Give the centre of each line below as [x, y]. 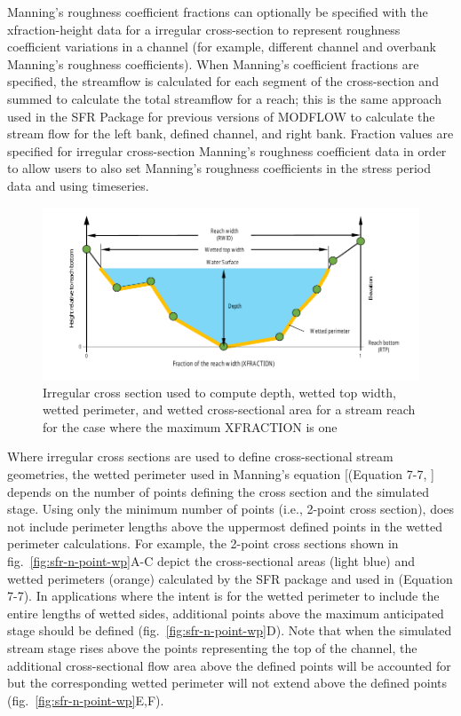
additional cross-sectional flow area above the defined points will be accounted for [229, 665]
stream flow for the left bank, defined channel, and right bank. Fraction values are [230, 134]
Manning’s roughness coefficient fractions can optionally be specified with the [218, 12]
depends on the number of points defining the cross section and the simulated [218, 491]
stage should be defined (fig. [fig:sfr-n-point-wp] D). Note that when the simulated [230, 630]
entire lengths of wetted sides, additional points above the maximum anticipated [226, 613]
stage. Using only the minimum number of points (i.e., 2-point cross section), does [231, 509]
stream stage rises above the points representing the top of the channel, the [212, 648]
